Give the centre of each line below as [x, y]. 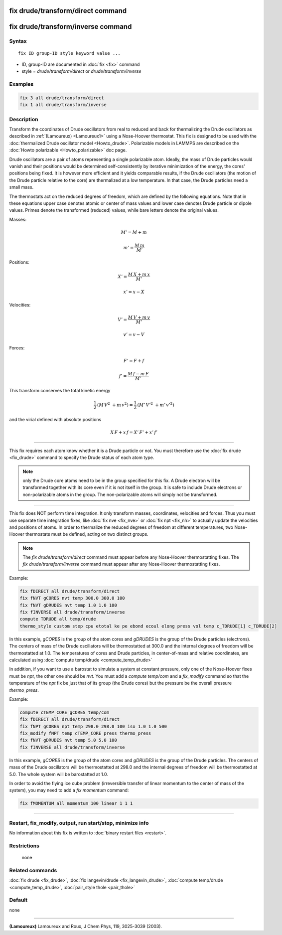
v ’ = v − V [134, 335]
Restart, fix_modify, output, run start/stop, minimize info [79, 823]
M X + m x [139, 275]
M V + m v [139, 317]
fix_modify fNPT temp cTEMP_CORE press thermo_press [85, 733]
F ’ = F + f [134, 361]
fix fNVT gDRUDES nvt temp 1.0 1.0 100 [68, 605]
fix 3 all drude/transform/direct [62, 98]
